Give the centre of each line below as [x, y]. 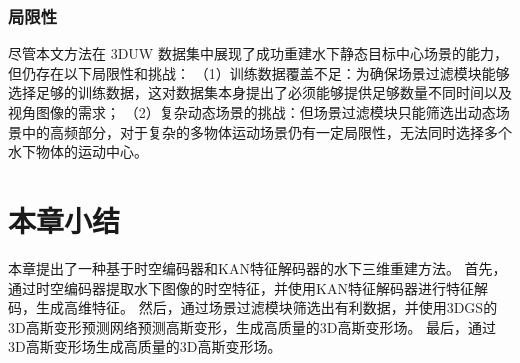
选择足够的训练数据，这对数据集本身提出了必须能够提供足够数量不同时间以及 [260, 92]
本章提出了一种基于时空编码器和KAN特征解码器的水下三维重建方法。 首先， [257, 267]
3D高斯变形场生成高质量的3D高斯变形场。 [145, 346]
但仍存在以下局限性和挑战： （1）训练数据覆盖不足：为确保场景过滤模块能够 [259, 72]
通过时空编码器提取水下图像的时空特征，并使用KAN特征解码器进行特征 [241, 287]
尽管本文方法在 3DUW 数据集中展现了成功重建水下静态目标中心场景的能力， [258, 53]
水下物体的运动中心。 [78, 151]
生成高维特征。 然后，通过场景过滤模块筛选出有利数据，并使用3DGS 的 [266, 307]
